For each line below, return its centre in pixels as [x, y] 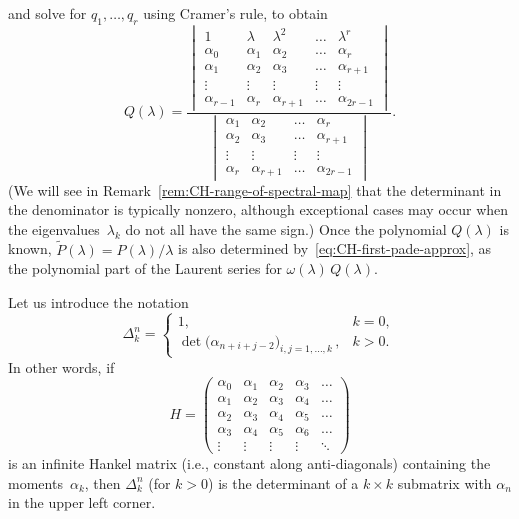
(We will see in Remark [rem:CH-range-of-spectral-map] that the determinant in [255, 189]
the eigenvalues [54, 228]
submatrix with [444, 482]
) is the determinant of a [283, 482]
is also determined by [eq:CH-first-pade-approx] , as [335, 248]
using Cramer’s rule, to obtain [235, 13]
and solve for [47, 13]
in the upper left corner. [82, 502]
